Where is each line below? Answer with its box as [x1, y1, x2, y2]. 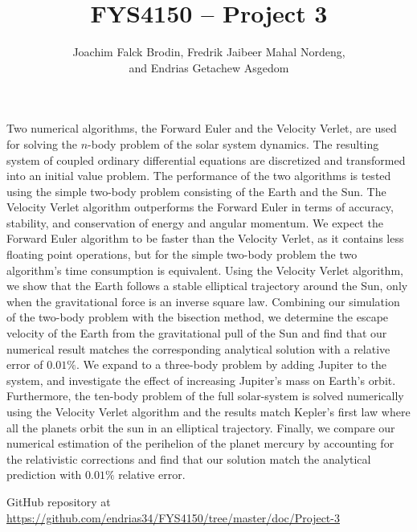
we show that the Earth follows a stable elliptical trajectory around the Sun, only [6, 277, 408, 294]
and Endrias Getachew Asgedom [129, 59, 289, 76]
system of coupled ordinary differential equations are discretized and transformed [6, 151, 406, 168]
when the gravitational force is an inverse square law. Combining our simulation [6, 293, 400, 309]
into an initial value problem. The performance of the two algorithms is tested [6, 167, 391, 184]
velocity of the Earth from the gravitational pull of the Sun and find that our [6, 325, 387, 342]
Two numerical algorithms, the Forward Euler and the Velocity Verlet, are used [6, 120, 397, 137]
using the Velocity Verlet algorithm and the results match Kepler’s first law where [6, 403, 411, 419]
